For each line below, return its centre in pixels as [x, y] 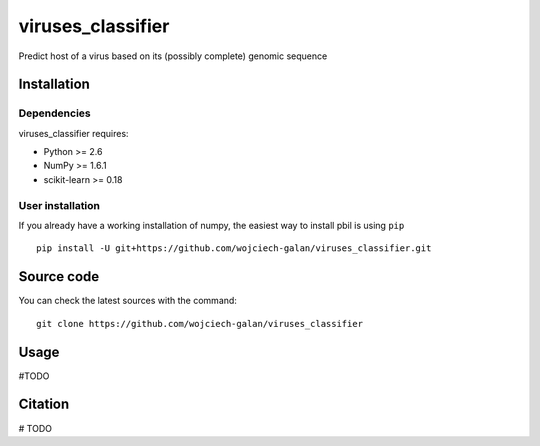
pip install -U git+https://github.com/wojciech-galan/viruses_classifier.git [234, 248]
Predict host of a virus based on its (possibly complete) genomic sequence [173, 56]
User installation [59, 205]
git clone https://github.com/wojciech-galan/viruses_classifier [200, 323]
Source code [59, 276]
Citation [44, 404]
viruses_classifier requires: [73, 133]
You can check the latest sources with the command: [127, 301]
